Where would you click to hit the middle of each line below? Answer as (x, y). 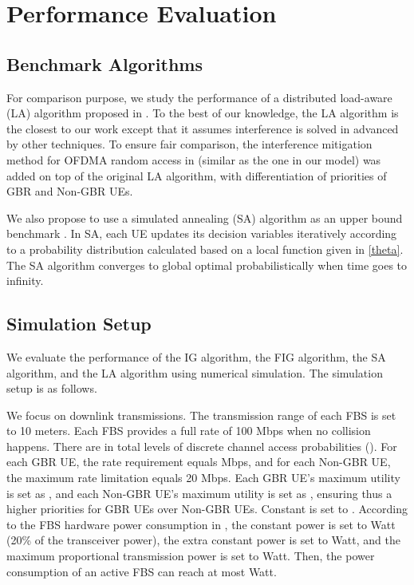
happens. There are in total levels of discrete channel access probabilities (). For (202, 446)
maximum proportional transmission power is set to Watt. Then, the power (191, 556)
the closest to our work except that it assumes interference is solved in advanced (203, 128)
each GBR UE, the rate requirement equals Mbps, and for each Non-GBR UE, (199, 462)
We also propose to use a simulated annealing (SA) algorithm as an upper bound (205, 217)
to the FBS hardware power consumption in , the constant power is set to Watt (201, 524)
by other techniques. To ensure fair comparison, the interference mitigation (189, 144)
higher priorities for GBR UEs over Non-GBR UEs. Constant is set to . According (207, 509)
